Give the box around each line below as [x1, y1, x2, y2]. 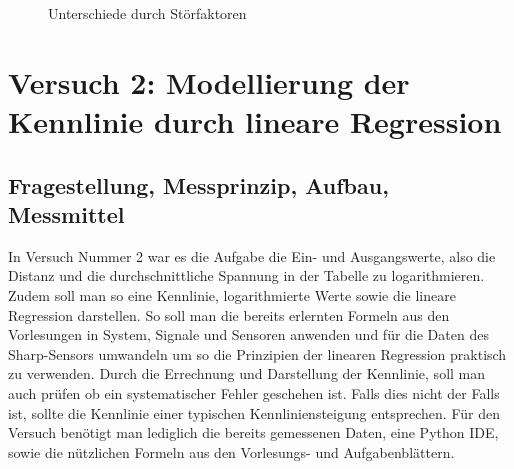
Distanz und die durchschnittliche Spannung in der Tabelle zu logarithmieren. [8, 265, 485, 286]
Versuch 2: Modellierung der [8, 61, 410, 102]
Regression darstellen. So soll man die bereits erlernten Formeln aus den [8, 304, 450, 325]
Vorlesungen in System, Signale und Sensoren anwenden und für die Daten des [8, 324, 489, 345]
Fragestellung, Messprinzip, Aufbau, [8, 169, 389, 200]
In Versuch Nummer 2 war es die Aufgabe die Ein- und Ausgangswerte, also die [8, 245, 496, 266]
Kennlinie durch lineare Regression [8, 100, 502, 141]
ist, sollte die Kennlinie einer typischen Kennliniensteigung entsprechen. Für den [8, 402, 500, 423]
